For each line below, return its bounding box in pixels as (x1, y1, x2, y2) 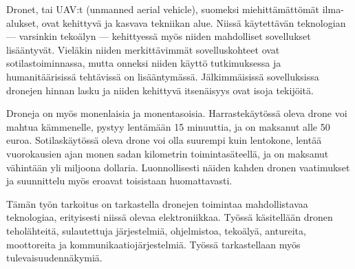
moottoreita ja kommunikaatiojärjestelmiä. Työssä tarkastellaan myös (6, 237, 301, 251)
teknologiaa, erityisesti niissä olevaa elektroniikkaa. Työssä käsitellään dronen (6, 210, 333, 224)
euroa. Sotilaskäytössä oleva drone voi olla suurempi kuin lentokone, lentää (6, 133, 322, 147)
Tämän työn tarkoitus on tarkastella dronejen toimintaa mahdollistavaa (6, 196, 308, 211)
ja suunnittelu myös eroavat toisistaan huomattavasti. (6, 173, 233, 188)
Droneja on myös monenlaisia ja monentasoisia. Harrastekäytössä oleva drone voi (6, 106, 347, 120)
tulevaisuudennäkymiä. (6, 250, 103, 265)
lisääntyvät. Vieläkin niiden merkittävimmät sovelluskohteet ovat (6, 42, 280, 56)
